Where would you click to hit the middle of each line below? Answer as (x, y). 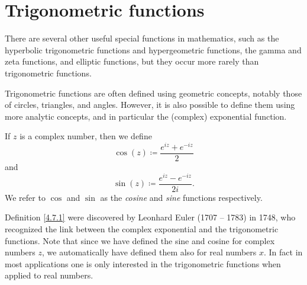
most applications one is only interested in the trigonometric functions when (143, 263)
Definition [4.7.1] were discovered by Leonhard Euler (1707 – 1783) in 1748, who (150, 217)
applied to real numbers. (49, 275)
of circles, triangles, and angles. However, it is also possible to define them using (150, 105)
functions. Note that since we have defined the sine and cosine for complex (140, 240)
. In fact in (283, 252)
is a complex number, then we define (86, 136)
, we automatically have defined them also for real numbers (149, 252)
